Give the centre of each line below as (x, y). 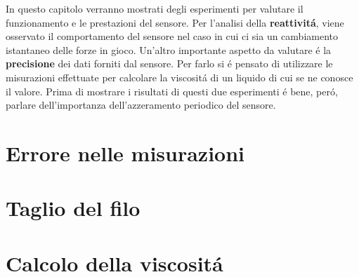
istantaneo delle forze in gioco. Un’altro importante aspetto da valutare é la (169, 49)
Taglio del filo (73, 208)
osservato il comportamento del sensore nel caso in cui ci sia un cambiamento (172, 36)
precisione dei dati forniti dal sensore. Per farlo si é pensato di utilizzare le (169, 63)
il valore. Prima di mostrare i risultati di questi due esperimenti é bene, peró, (172, 91)
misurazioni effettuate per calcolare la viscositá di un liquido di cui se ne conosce (179, 77)
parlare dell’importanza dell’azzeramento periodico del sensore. (141, 105)
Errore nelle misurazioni (125, 153)
